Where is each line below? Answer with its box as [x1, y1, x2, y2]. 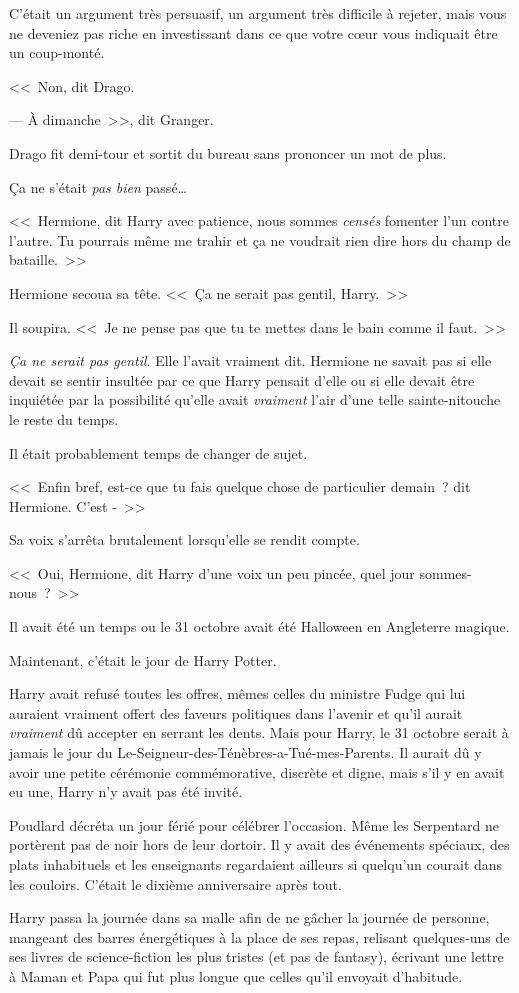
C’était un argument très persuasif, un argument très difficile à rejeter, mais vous [9, 3, 507, 23]
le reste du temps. [9, 408, 119, 429]
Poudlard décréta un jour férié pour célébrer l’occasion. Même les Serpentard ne [9, 814, 499, 835]
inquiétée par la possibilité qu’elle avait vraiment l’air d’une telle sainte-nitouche [9, 389, 501, 410]
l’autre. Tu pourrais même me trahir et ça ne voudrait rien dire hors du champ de [9, 229, 511, 250]
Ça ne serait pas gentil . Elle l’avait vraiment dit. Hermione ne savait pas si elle [9, 350, 492, 371]
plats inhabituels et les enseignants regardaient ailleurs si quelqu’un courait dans [9, 854, 503, 874]
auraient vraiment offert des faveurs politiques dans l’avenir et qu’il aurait [9, 702, 463, 723]
